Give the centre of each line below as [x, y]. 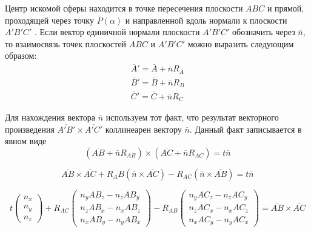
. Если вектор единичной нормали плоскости [117, 32]
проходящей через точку [49, 20]
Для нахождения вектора [50, 117]
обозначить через [264, 32]
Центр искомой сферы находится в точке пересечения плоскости [124, 8]
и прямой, [286, 8]
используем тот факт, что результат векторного [192, 117]
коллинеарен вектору [143, 129]
